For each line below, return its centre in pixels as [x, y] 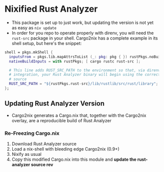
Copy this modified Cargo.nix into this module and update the [74, 159]
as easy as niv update [34, 27]
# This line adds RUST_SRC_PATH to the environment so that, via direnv [85, 70]
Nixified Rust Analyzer [51, 9]
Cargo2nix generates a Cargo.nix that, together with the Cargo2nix [79, 115]
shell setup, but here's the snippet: [47, 43]
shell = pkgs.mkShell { [29, 52]
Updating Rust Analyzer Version [55, 104]
